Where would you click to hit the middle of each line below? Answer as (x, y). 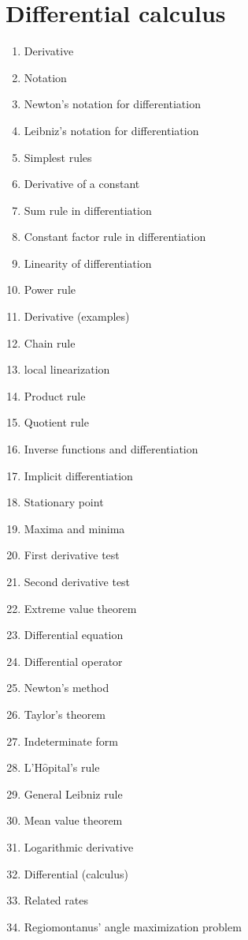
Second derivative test (77, 581)
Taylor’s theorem (65, 714)
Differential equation (74, 635)
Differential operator (73, 661)
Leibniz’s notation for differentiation (111, 130)
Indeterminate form (71, 741)
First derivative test (72, 555)
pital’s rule (74, 767)
